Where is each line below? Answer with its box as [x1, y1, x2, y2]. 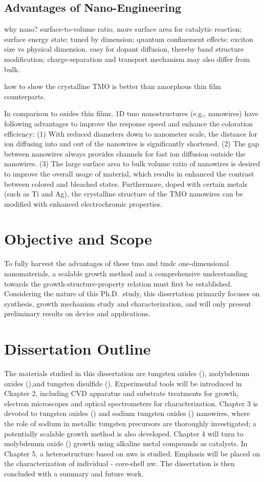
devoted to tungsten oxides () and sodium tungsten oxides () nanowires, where [4, 408, 250, 419]
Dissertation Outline [4, 338, 151, 359]
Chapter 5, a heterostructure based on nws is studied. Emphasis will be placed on [4, 448, 260, 458]
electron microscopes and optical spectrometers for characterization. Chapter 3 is [4, 398, 258, 408]
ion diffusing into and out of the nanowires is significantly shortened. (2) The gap [4, 138, 259, 149]
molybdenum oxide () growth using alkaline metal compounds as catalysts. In [4, 438, 248, 449]
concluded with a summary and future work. [4, 468, 144, 479]
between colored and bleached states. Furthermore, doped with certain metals [4, 178, 248, 189]
